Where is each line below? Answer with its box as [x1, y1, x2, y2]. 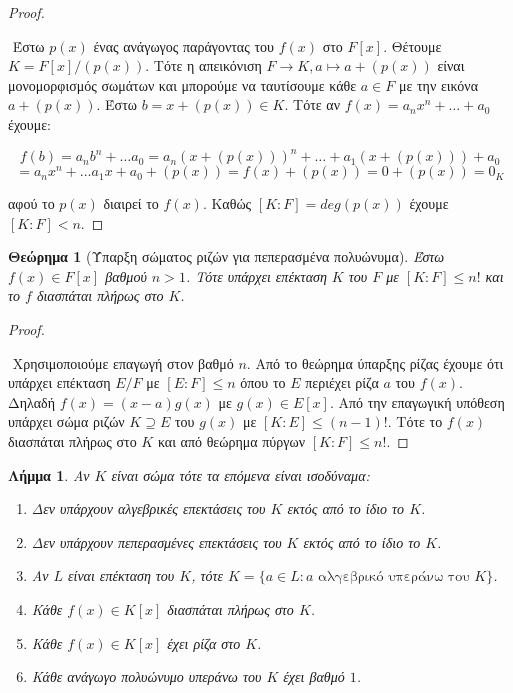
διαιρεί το [103, 193, 159, 214]
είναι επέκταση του [67, 565, 175, 586]
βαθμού [105, 265, 147, 286]
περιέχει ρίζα [305, 372, 379, 393]
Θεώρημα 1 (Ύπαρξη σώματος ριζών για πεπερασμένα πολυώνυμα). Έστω [8, 246, 445, 267]
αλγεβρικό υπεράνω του [317, 570, 470, 585]
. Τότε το [387, 411, 443, 432]
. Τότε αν [284, 94, 340, 115]
